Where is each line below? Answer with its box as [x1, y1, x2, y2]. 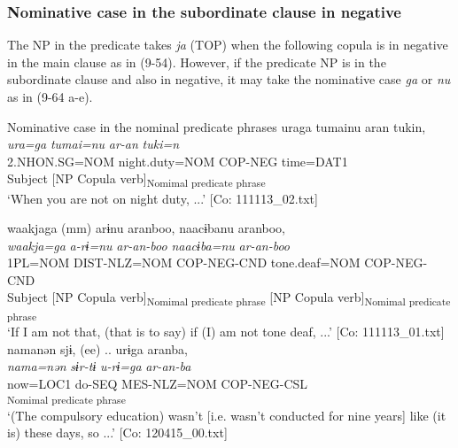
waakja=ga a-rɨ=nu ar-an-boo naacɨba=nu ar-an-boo [7, 236, 290, 254]
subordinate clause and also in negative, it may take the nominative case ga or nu [7, 70, 451, 89]
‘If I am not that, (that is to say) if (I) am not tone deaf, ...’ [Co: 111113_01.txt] [7, 321, 445, 340]
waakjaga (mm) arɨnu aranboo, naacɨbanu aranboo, [7, 219, 286, 237]
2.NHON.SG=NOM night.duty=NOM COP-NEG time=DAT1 [7, 151, 348, 170]
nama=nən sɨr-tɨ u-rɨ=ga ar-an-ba [7, 357, 191, 375]
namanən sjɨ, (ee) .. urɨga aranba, [7, 339, 188, 358]
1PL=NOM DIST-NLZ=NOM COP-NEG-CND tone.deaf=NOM [7, 253, 361, 272]
